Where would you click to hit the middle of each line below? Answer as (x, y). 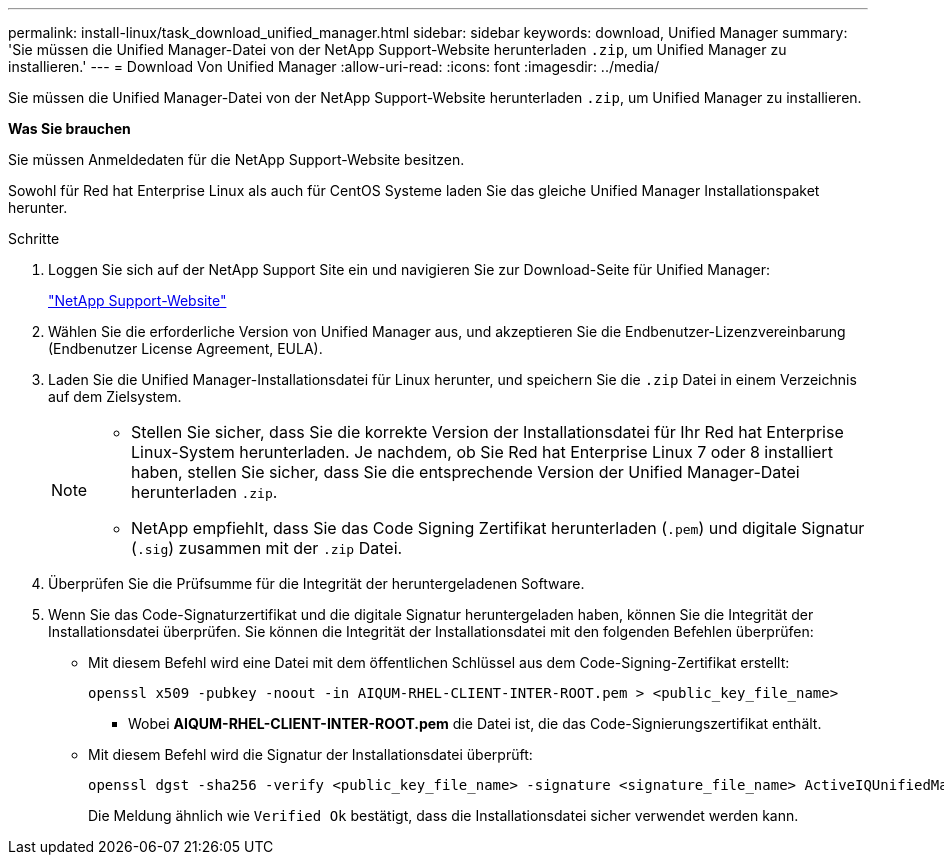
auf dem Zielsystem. (115, 396)
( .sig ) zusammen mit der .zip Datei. (267, 548)
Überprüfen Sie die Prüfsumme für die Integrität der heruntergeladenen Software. (316, 583)
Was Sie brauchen (69, 128)
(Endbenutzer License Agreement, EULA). (185, 348)
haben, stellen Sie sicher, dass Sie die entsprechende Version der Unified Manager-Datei (465, 472)
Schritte (34, 238)
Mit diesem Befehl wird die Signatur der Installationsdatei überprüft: (310, 754)
